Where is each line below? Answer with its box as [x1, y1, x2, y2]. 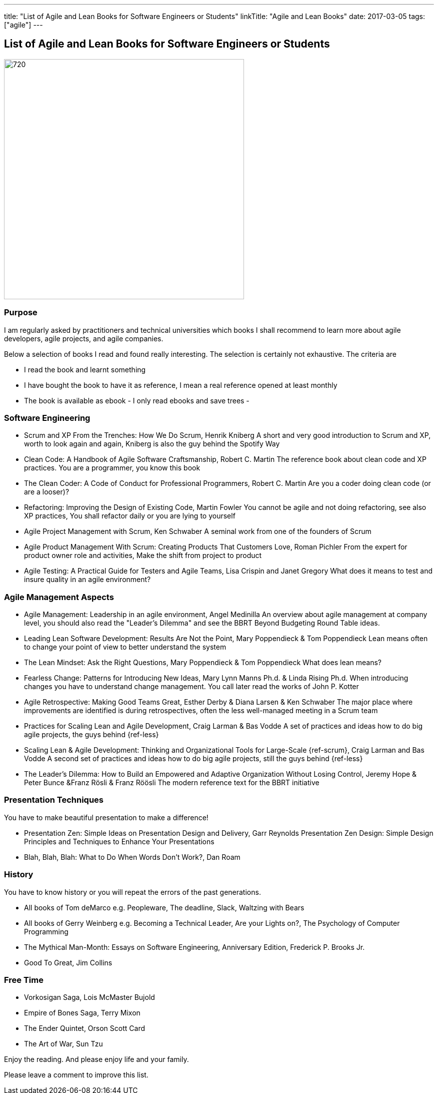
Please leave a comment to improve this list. [4, 1070, 148, 1079]
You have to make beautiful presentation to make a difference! [4, 813, 208, 822]
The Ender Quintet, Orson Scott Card [24, 1024, 145, 1033]
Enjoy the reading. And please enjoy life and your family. [4, 1055, 189, 1064]
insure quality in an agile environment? [24, 575, 151, 584]
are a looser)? [24, 487, 69, 496]
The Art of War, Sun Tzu [24, 1039, 103, 1048]
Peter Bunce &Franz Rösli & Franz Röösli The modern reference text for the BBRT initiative [24, 778, 319, 787]
